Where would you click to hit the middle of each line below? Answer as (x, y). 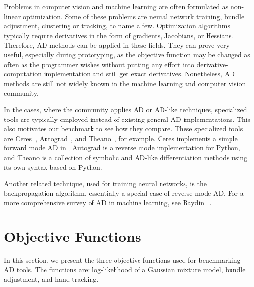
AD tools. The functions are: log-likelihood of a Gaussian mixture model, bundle (125, 269)
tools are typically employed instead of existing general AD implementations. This (127, 119)
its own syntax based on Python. (53, 167)
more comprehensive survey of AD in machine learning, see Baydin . (108, 203)
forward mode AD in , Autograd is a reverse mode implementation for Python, (122, 148)
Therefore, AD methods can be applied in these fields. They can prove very (117, 45)
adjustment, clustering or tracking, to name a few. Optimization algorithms (117, 26)
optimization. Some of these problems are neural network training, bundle (134, 16)
